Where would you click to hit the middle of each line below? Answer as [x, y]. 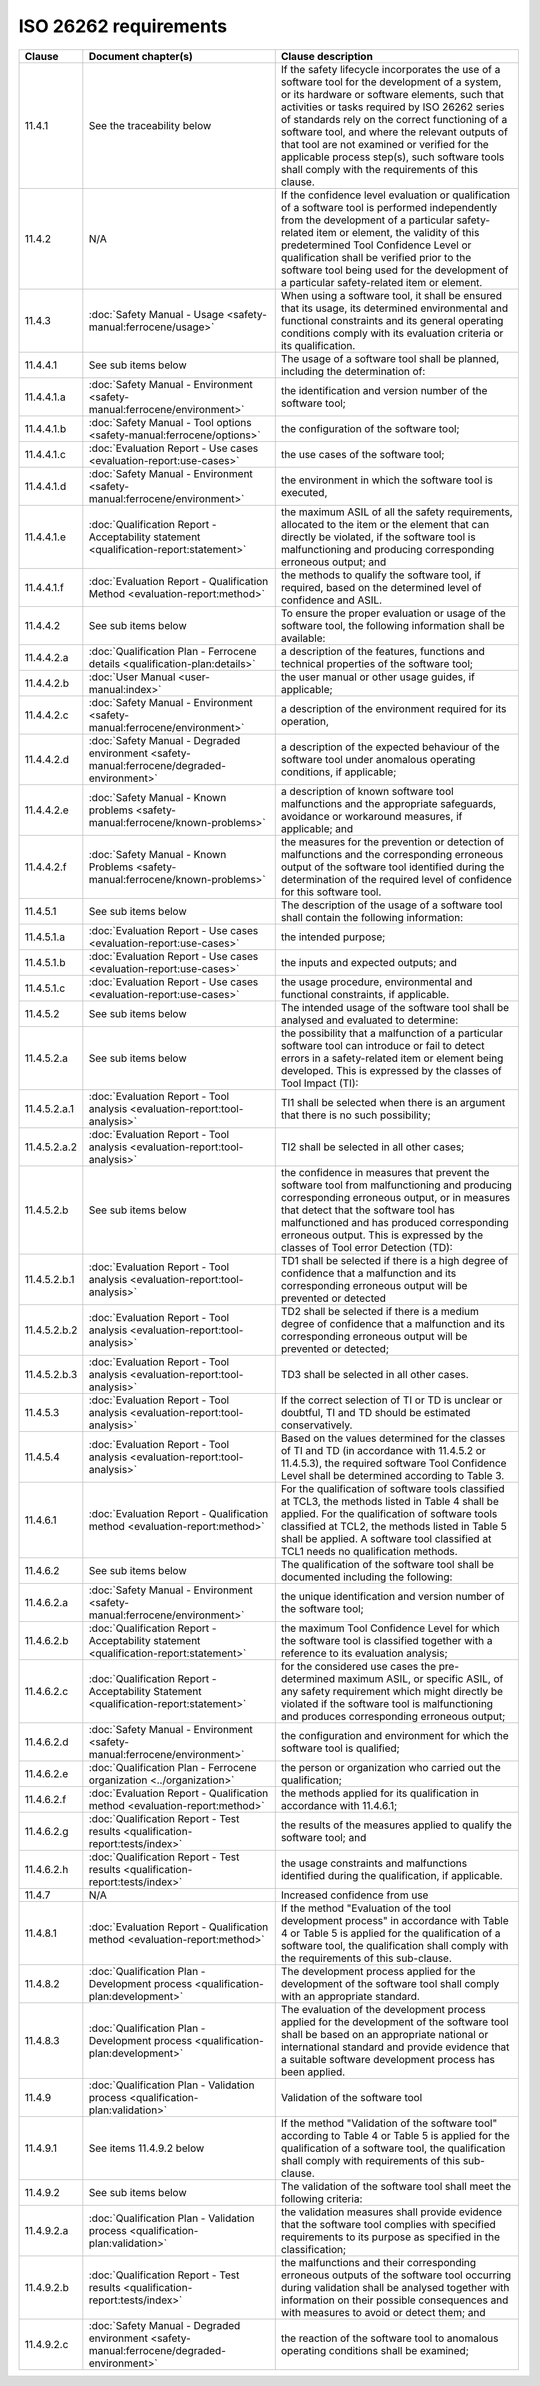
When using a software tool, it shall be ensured [391, 295]
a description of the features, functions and [382, 651]
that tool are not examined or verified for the [384, 144]
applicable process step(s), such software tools [392, 157]
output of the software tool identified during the [392, 867]
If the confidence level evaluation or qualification [395, 195]
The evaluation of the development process [383, 2009]
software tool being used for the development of [394, 270]
